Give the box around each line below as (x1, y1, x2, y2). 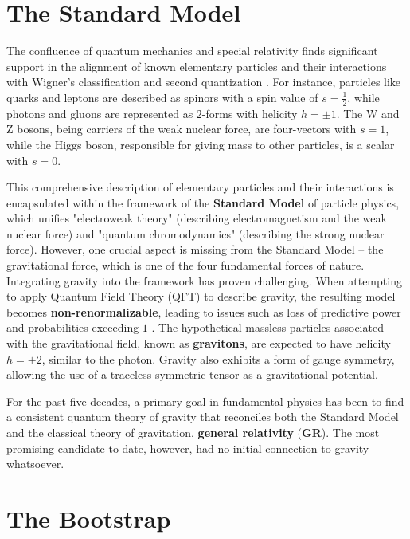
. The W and (336, 104, 400, 121)
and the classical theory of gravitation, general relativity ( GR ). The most (6, 424, 380, 441)
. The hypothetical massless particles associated (151, 319, 384, 336)
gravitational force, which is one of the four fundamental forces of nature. (6, 257, 365, 273)
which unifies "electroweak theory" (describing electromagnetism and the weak (6, 210, 387, 226)
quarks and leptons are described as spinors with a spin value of (6, 89, 318, 105)
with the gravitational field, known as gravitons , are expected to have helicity (6, 335, 391, 352)
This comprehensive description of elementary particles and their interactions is (6, 179, 394, 195)
